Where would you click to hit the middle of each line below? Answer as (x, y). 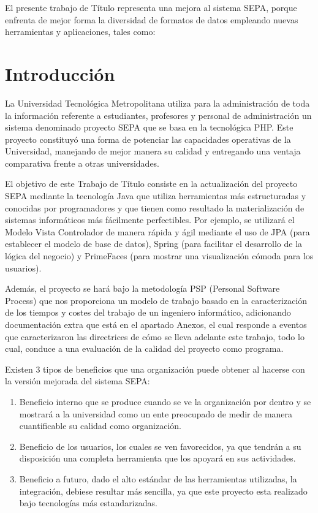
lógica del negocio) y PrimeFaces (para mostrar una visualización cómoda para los (159, 256)
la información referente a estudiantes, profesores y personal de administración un (158, 115)
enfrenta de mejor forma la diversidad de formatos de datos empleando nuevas (152, 19)
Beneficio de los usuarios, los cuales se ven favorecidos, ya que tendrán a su (160, 446)
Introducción (60, 73)
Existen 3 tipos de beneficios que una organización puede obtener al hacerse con (155, 369)
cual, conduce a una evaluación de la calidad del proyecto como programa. (144, 348)
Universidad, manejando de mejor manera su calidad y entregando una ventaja (153, 151)
